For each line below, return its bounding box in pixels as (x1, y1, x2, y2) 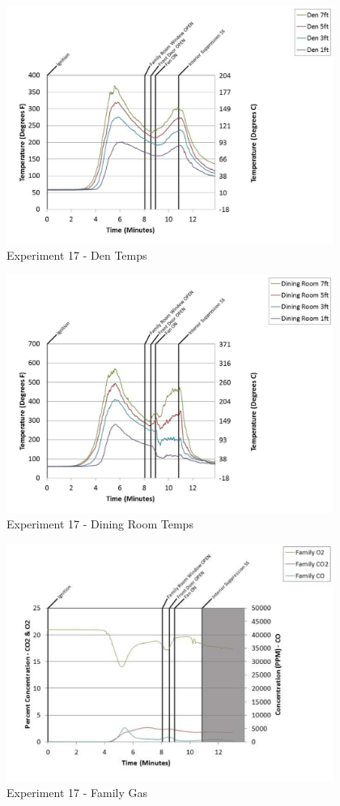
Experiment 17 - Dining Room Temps (6, 515, 193, 532)
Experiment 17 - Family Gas (6, 784, 148, 801)
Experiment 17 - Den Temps (6, 247, 147, 264)
